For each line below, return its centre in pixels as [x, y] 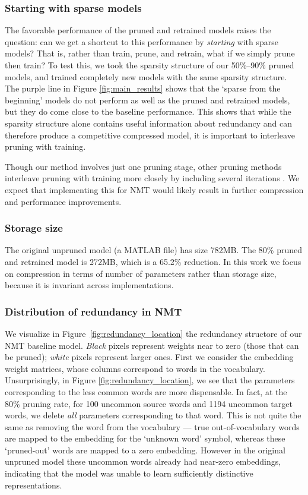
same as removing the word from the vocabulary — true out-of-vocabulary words [152, 426]
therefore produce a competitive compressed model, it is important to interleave [150, 135]
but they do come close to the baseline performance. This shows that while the [148, 111]
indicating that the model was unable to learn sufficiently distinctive [129, 473]
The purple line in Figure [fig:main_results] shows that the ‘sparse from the [143, 88]
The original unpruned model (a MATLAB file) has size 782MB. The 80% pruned [153, 250]
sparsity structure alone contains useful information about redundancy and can [149, 123]
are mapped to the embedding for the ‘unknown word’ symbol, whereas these [145, 438]
